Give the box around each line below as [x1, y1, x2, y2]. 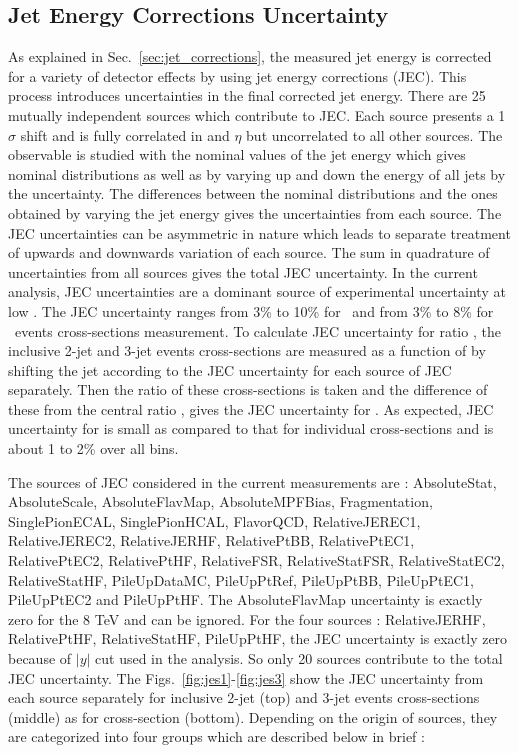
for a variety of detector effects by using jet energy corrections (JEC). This [8, 65, 467, 86]
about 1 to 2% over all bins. [8, 438, 179, 459]
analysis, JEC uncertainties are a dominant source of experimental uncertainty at [8, 281, 506, 302]
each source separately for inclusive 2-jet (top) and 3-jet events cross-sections [8, 687, 480, 708]
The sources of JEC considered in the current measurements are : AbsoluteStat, [8, 471, 497, 492]
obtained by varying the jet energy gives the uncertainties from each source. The [8, 202, 502, 223]
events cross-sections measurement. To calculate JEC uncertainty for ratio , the [14, 320, 501, 341]
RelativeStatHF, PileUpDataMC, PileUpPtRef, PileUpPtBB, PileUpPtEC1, [8, 569, 474, 590]
